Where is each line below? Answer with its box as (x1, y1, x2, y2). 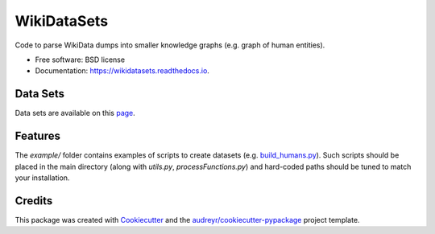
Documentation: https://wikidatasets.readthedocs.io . (35, 66, 209, 76)
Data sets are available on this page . (14, 109, 136, 118)
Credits (14, 194, 53, 207)
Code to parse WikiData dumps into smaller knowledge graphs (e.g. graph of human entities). (14, 40, 325, 50)
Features (14, 129, 60, 143)
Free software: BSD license (35, 55, 125, 64)
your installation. (14, 173, 70, 183)
